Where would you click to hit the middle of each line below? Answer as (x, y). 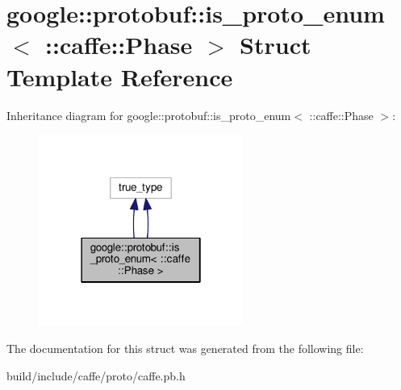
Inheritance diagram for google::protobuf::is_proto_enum (149, 115)
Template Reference (120, 76)
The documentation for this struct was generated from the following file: (185, 349)
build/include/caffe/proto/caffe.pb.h (96, 375)
